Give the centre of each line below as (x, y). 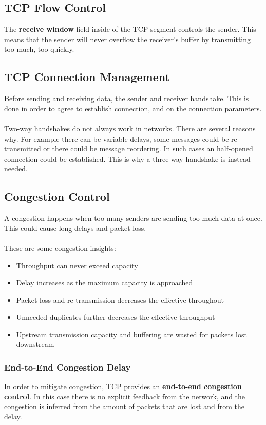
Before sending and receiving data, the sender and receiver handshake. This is (127, 98)
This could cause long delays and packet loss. (75, 228)
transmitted (23, 149)
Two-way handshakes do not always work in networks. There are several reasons (130, 128)
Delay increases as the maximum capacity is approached (104, 283)
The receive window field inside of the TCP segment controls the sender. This (130, 29)
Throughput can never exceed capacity (77, 265)
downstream (35, 344)
